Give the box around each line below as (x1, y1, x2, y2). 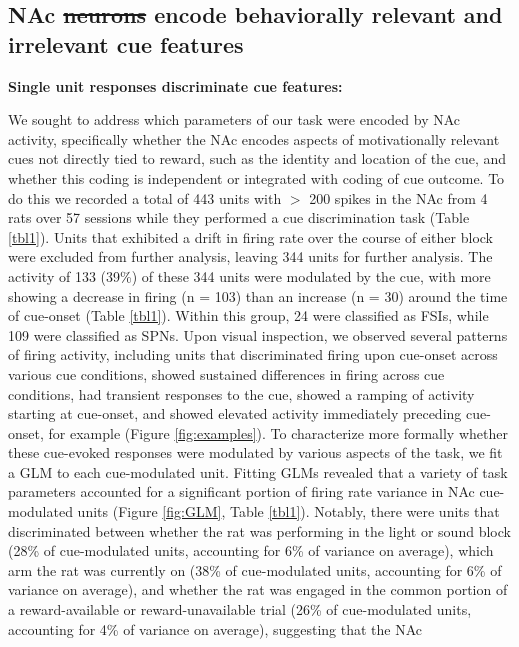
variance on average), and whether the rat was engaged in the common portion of (8, 579, 508, 600)
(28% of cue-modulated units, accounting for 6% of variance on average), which (8, 540, 494, 561)
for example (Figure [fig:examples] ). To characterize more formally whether (48, 422, 508, 443)
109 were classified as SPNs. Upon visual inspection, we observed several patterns (8, 324, 508, 345)
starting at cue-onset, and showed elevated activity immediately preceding (8, 403, 462, 424)
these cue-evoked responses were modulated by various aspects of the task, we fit (8, 442, 503, 463)
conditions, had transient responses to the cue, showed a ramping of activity (8, 383, 475, 404)
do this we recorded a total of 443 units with (8, 187, 282, 208)
